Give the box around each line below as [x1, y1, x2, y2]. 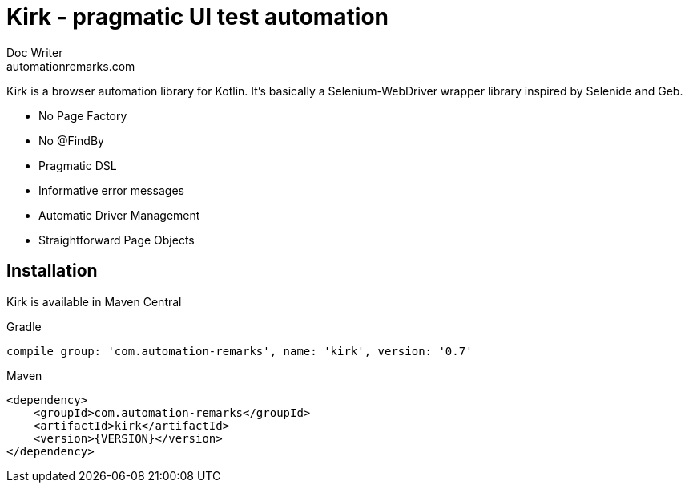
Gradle [6, 319, 42, 333]
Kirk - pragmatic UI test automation [6, 3, 389, 30]
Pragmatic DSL [38, 158, 117, 172]
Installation [6, 261, 98, 281]
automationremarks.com [6, 59, 135, 73]
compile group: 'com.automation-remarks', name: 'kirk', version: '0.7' [6, 344, 473, 358]
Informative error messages [38, 183, 184, 197]
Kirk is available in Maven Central [6, 294, 182, 309]
